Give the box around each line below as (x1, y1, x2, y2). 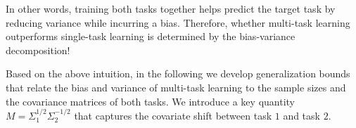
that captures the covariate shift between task (74, 108, 272, 122)
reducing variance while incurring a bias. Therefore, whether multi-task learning (6, 15, 350, 30)
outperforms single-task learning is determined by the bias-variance (6, 29, 295, 44)
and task (283, 108, 320, 122)
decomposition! (6, 42, 70, 57)
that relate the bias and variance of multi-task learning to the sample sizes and (6, 79, 346, 94)
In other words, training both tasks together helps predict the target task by (6, 1, 336, 15)
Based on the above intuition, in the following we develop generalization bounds (6, 66, 350, 81)
